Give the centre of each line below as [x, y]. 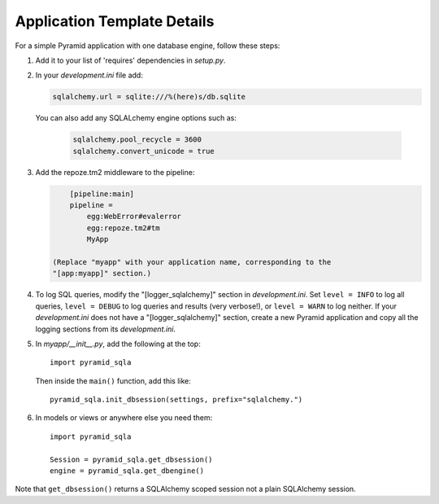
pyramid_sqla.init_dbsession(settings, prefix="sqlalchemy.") [176, 400]
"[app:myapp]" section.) [102, 274]
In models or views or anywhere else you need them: [124, 418]
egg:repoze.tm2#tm [123, 228]
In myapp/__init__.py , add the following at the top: [118, 344]
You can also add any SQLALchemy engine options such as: [136, 118]
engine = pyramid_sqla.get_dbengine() [127, 471]
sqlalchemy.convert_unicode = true [143, 151]
